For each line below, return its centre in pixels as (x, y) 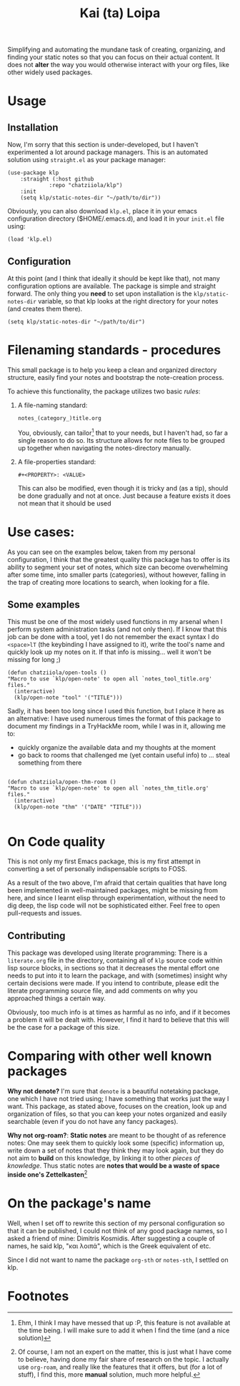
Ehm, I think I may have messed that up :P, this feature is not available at (124, 1322)
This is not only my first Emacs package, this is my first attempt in (104, 861)
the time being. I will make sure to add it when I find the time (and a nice (124, 1330)
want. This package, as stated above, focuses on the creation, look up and (117, 1106)
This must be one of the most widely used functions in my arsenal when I (115, 622)
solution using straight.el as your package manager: (87, 160)
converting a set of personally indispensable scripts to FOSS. (97, 869)
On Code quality (56, 842)
